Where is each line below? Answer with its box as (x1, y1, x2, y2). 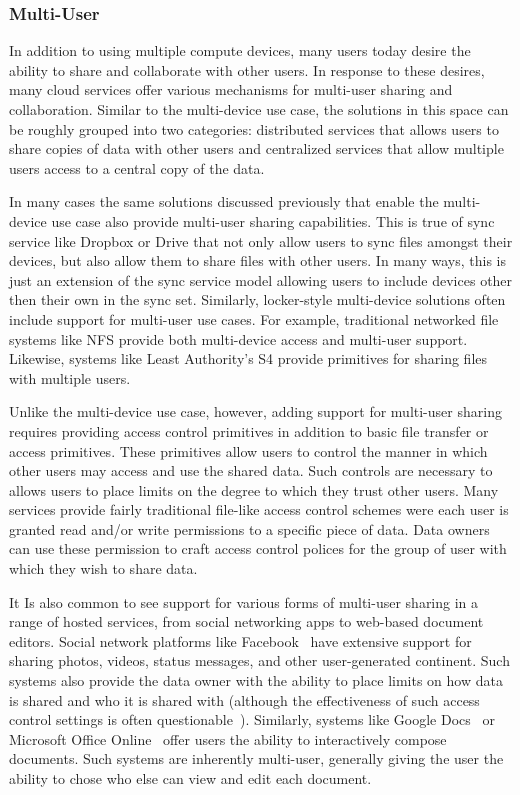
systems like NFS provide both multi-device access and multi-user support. (9, 328, 468, 349)
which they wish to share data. (9, 558, 198, 579)
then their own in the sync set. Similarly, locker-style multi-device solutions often (9, 289, 506, 310)
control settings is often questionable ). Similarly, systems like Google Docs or (9, 709, 495, 730)
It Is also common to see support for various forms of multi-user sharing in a (9, 591, 479, 612)
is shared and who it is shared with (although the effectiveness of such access (9, 689, 480, 710)
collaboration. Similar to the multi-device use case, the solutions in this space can (9, 99, 509, 119)
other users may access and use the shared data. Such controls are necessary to (9, 460, 493, 481)
